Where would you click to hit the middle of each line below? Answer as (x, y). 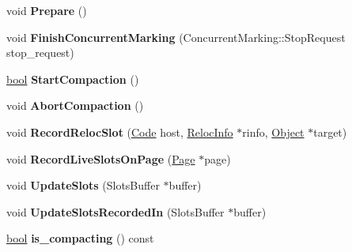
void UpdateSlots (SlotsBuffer (83, 185)
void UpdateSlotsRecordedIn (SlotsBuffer (115, 211)
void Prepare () (47, 10)
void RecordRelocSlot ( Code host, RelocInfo (120, 132)
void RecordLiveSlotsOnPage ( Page (101, 158)
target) (330, 132)
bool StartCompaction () (73, 79)
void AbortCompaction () (75, 105)
